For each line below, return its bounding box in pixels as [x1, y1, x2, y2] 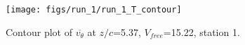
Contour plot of [6, 24, 72, 39]
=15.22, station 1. [163, 24, 240, 39]
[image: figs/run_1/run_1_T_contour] [6, 5, 182, 15]
